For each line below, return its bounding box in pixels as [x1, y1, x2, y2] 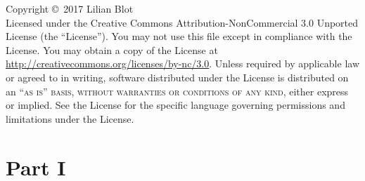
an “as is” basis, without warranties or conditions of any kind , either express [6, 83, 349, 98]
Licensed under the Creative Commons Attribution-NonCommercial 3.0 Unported [6, 15, 359, 29]
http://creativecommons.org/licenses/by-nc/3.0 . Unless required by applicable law [6, 56, 359, 71]
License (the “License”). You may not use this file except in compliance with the [6, 29, 352, 43]
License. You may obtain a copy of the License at [6, 42, 218, 57]
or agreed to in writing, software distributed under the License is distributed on [6, 69, 349, 84]
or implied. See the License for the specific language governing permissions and [6, 98, 345, 112]
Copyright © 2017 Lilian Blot [6, 1, 134, 15]
